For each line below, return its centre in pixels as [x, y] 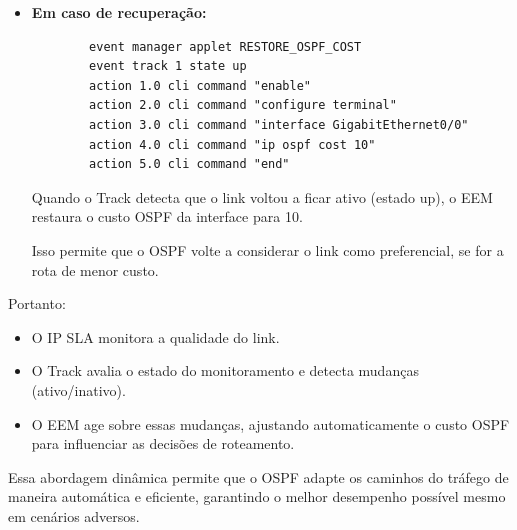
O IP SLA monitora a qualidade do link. [155, 336]
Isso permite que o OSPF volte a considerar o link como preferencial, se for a [267, 249]
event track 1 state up [168, 66]
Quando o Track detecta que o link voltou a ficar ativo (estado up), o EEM [262, 196]
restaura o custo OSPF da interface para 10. [167, 216]
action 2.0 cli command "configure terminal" [243, 105]
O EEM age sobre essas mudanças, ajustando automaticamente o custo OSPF [270, 423]
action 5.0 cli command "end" [189, 164]
